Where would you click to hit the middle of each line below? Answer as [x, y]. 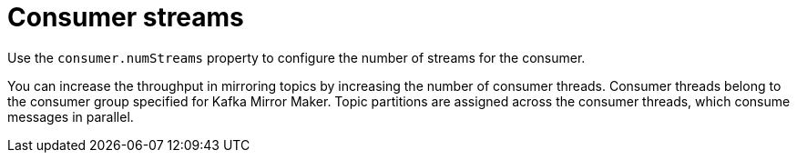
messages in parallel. [71, 116]
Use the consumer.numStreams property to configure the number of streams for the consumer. [296, 57]
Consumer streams [126, 17]
